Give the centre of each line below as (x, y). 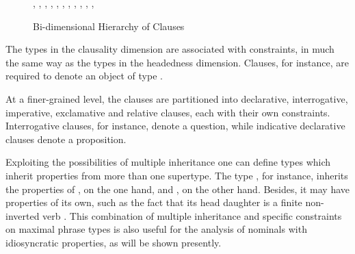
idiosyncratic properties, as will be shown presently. (114, 242)
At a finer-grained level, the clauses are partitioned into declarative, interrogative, (177, 98)
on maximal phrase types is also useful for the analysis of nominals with (156, 229)
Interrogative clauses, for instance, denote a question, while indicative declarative (175, 126)
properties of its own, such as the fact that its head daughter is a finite (154, 202)
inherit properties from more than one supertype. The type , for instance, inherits (177, 175)
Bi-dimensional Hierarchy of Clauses (109, 26)
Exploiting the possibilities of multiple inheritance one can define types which (168, 162)
